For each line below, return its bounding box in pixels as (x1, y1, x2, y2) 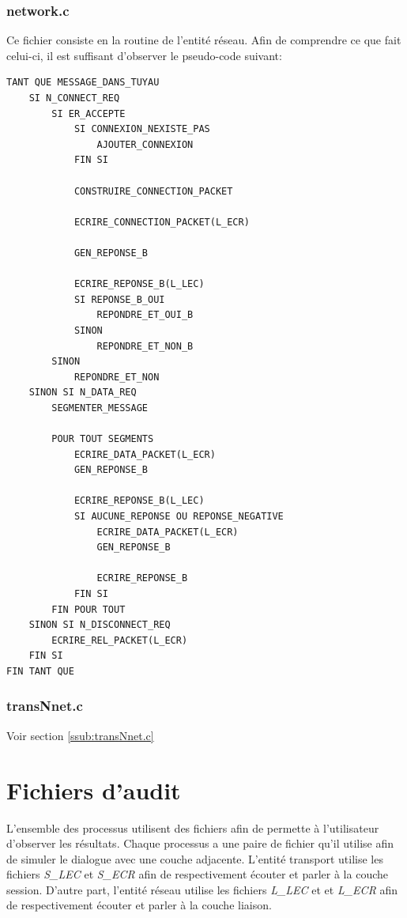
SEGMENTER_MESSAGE (51, 402, 148, 414)
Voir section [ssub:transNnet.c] (6, 727, 154, 743)
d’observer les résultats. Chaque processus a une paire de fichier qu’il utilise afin (6, 835, 394, 852)
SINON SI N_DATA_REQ (28, 387, 137, 399)
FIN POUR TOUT (51, 603, 126, 615)
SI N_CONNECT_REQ (28, 93, 120, 104)
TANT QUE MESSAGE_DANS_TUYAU (6, 77, 160, 89)
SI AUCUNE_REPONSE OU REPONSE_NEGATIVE (73, 511, 284, 523)
